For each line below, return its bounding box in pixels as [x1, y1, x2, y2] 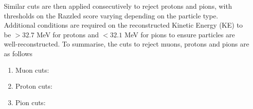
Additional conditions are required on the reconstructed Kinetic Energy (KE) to [4, 20, 243, 30]
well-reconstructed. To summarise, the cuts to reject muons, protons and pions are [4, 39, 249, 49]
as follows [4, 48, 33, 58]
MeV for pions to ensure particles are [124, 29, 235, 39]
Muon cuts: [15, 64, 49, 75]
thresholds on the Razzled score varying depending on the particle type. [4, 10, 218, 20]
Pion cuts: [15, 97, 46, 107]
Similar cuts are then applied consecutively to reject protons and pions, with [4, 1, 232, 11]
